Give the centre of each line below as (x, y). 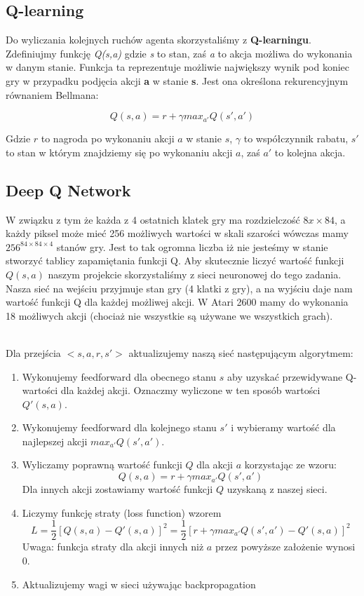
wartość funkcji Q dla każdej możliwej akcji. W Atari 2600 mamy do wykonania (177, 302)
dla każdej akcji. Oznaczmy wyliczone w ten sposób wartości (190, 390)
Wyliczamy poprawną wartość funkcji (102, 465)
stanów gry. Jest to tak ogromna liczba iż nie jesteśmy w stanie (192, 246)
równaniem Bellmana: (52, 94)
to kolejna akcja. (310, 152)
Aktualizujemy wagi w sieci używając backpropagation (139, 584)
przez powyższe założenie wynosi (285, 547)
